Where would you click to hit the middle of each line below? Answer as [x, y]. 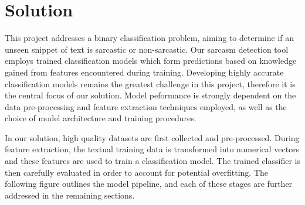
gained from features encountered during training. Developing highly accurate [144, 72]
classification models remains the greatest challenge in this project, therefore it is [150, 83]
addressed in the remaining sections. [70, 195]
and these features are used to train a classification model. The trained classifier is [152, 161]
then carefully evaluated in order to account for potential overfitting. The [137, 172]
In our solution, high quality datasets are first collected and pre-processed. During [152, 137]
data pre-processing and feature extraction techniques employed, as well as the [146, 106]
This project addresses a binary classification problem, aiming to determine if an [149, 38]
